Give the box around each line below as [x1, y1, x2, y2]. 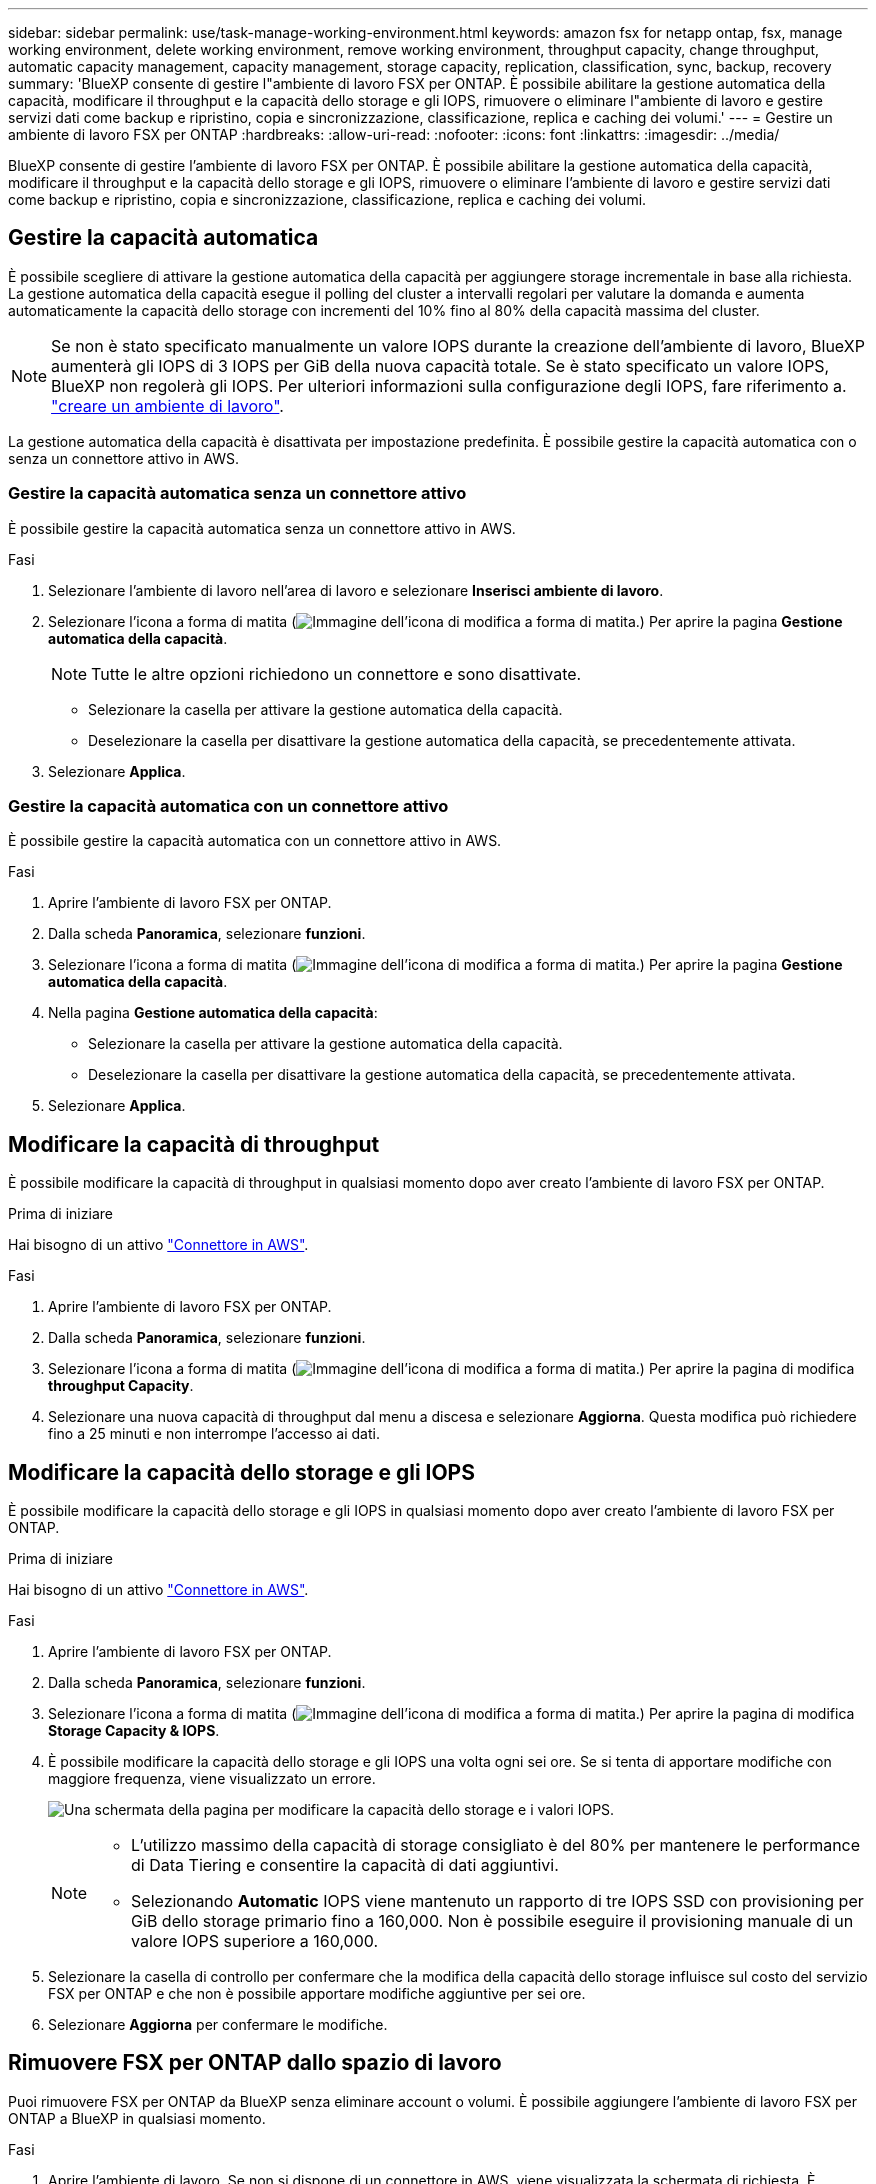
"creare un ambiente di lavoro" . [51, 395, 284, 416]
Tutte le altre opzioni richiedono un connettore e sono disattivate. [91, 663, 582, 684]
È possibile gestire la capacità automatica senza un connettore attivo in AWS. [8, 519, 516, 537]
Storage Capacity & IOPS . [48, 1722, 220, 1740]
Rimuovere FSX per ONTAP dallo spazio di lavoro [8, 2050, 502, 2076]
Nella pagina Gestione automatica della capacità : [48, 1004, 378, 1022]
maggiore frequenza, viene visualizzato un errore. [48, 1770, 376, 1788]
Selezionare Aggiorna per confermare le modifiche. [48, 2016, 388, 2034]
